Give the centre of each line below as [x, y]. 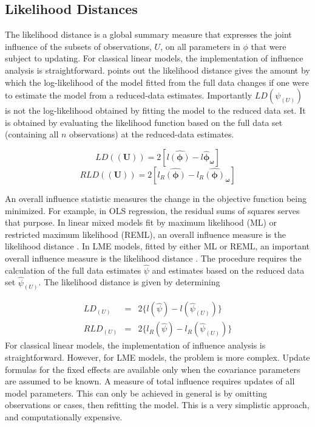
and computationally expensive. [64, 417]
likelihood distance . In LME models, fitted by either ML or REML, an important [157, 246]
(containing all [32, 134]
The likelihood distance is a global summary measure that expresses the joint [148, 34]
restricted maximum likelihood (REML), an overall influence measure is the [145, 234]
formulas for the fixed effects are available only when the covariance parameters [153, 369]
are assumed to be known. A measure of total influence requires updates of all [150, 381]
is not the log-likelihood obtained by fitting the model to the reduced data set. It [155, 110]
